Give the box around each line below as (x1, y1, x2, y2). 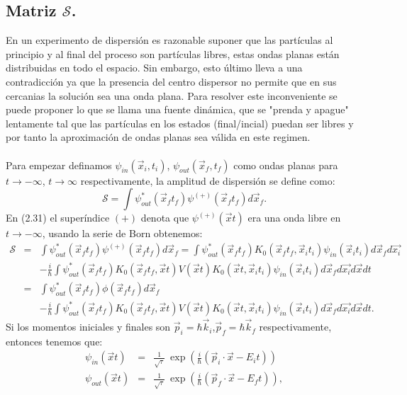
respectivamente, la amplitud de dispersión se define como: (80, 173, 335, 188)
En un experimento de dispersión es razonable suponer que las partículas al (6, 33, 333, 47)
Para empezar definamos (6, 157, 112, 172)
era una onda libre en (247, 210, 341, 225)
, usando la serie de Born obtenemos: (42, 226, 203, 241)
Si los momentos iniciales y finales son (6, 319, 171, 334)
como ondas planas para (233, 157, 338, 172)
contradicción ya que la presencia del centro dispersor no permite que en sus (6, 74, 337, 88)
